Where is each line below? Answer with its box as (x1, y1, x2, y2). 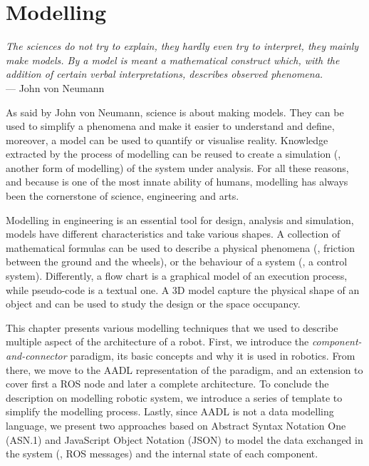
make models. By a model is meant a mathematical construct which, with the (6, 52, 340, 67)
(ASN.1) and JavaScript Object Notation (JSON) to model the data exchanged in (6, 432, 363, 447)
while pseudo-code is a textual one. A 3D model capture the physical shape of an (6, 282, 360, 297)
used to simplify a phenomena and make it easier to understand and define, (6, 118, 335, 133)
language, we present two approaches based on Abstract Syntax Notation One (6, 417, 346, 432)
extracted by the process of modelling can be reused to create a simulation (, (6, 146, 341, 161)
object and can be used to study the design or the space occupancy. (6, 296, 301, 311)
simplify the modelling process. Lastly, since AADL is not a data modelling (6, 404, 334, 419)
